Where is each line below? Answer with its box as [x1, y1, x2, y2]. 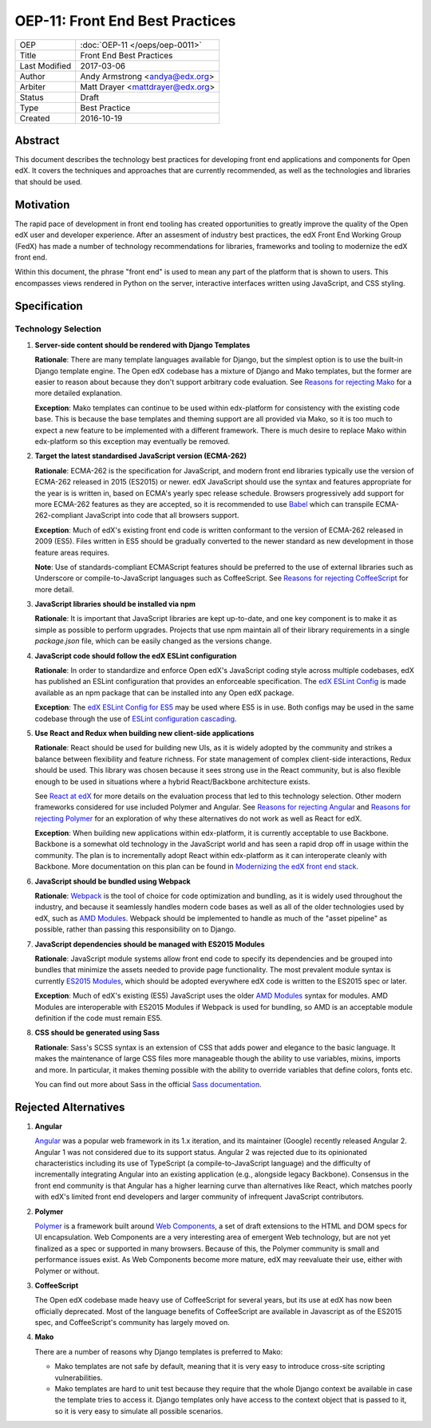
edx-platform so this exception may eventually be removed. [34, 436, 231, 446]
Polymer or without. [34, 1266, 100, 1276]
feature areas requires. [34, 548, 110, 557]
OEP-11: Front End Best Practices [14, 12, 236, 30]
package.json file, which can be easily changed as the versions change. [34, 636, 272, 646]
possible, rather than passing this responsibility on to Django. [34, 924, 236, 934]
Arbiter [19, 81, 46, 92]
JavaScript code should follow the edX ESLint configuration [34, 651, 237, 660]
